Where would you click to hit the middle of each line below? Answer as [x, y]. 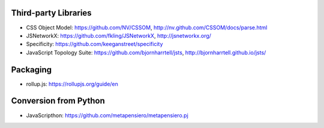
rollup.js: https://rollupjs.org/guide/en [72, 84]
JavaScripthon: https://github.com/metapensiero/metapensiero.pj [107, 115]
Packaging [31, 70]
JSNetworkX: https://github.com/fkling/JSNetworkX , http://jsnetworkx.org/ [118, 35]
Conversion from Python [58, 101]
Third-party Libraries [52, 13]
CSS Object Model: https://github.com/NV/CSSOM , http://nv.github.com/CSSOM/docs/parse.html [147, 28]
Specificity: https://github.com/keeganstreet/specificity [94, 44]
